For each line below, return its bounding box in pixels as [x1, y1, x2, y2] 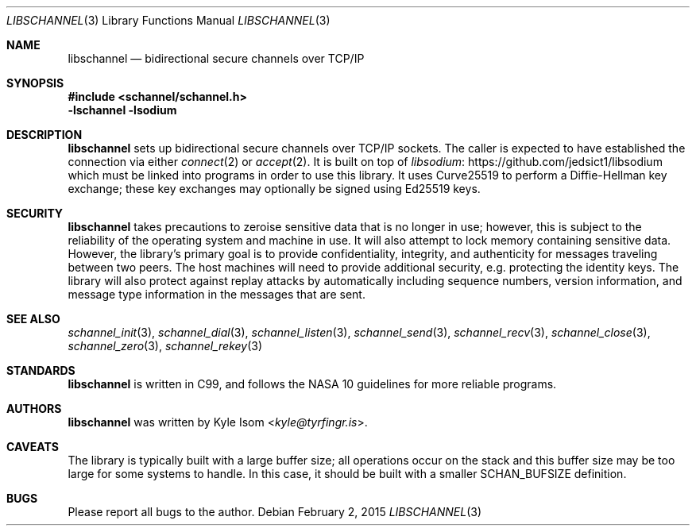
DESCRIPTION [6, 128, 83, 141]
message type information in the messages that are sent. [68, 287, 365, 301]
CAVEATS [6, 440, 59, 453]
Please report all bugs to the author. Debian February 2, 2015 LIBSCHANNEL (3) [68, 505, 482, 519]
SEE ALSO [6, 312, 60, 326]
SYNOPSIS [6, 76, 64, 90]
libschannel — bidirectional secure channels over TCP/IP [68, 52, 365, 65]
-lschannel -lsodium [68, 103, 177, 117]
